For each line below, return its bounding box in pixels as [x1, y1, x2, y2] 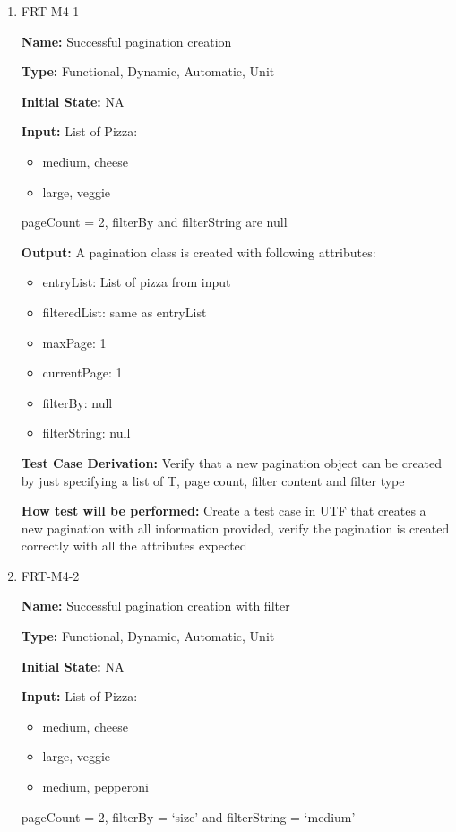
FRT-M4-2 [21, 566, 80, 585]
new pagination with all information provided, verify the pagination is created [21, 518, 450, 537]
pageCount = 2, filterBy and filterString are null [21, 212, 288, 231]
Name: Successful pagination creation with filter [21, 596, 290, 615]
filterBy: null [42, 393, 113, 412]
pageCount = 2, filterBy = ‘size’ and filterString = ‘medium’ [21, 807, 356, 826]
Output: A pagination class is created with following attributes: [21, 242, 376, 261]
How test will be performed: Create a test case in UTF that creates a [21, 501, 426, 520]
